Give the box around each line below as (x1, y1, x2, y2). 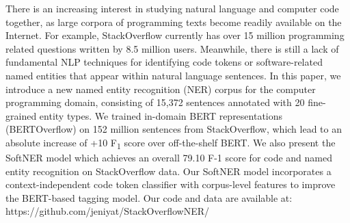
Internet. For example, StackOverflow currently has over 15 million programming (5, 28, 345, 42)
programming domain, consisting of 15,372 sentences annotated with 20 (5, 95, 305, 109)
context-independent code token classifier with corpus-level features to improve (5, 177, 336, 192)
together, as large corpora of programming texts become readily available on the (5, 14, 342, 29)
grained (5, 108, 37, 122)
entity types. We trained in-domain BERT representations (39, 108, 283, 122)
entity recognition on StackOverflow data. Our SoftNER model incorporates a (5, 163, 332, 178)
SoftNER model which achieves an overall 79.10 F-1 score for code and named (5, 150, 332, 165)
